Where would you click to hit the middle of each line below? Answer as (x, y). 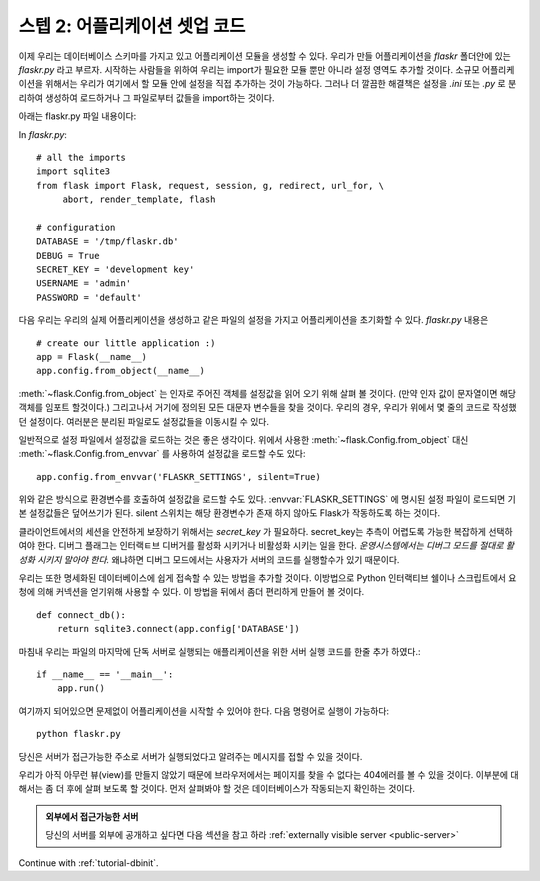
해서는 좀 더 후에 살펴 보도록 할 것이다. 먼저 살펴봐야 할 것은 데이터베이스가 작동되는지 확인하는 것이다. (216, 789)
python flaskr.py (78, 734)
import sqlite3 (73, 171)
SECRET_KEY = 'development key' (115, 269)
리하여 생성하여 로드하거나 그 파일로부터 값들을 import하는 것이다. (146, 97)
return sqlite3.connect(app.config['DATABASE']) (178, 629)
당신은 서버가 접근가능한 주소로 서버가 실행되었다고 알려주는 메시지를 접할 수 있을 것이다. (190, 756)
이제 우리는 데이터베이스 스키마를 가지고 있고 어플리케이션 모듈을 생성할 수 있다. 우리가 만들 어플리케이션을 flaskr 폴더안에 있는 (265, 56)
